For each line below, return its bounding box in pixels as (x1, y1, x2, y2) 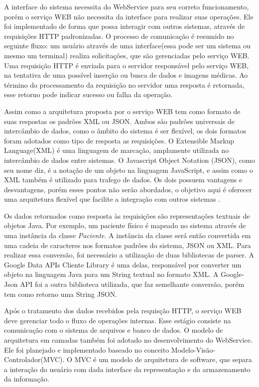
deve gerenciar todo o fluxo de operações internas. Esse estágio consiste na (4, 315, 231, 325)
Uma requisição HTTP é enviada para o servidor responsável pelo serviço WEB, (4, 60, 249, 70)
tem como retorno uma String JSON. (4, 288, 118, 299)
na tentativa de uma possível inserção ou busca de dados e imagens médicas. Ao (4, 70, 248, 80)
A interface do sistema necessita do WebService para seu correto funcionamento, (4, 1, 249, 11)
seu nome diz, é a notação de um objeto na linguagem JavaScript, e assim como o (4, 164, 253, 175)
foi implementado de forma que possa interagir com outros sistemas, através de (4, 21, 245, 31)
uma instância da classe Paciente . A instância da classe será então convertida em (4, 230, 251, 241)
